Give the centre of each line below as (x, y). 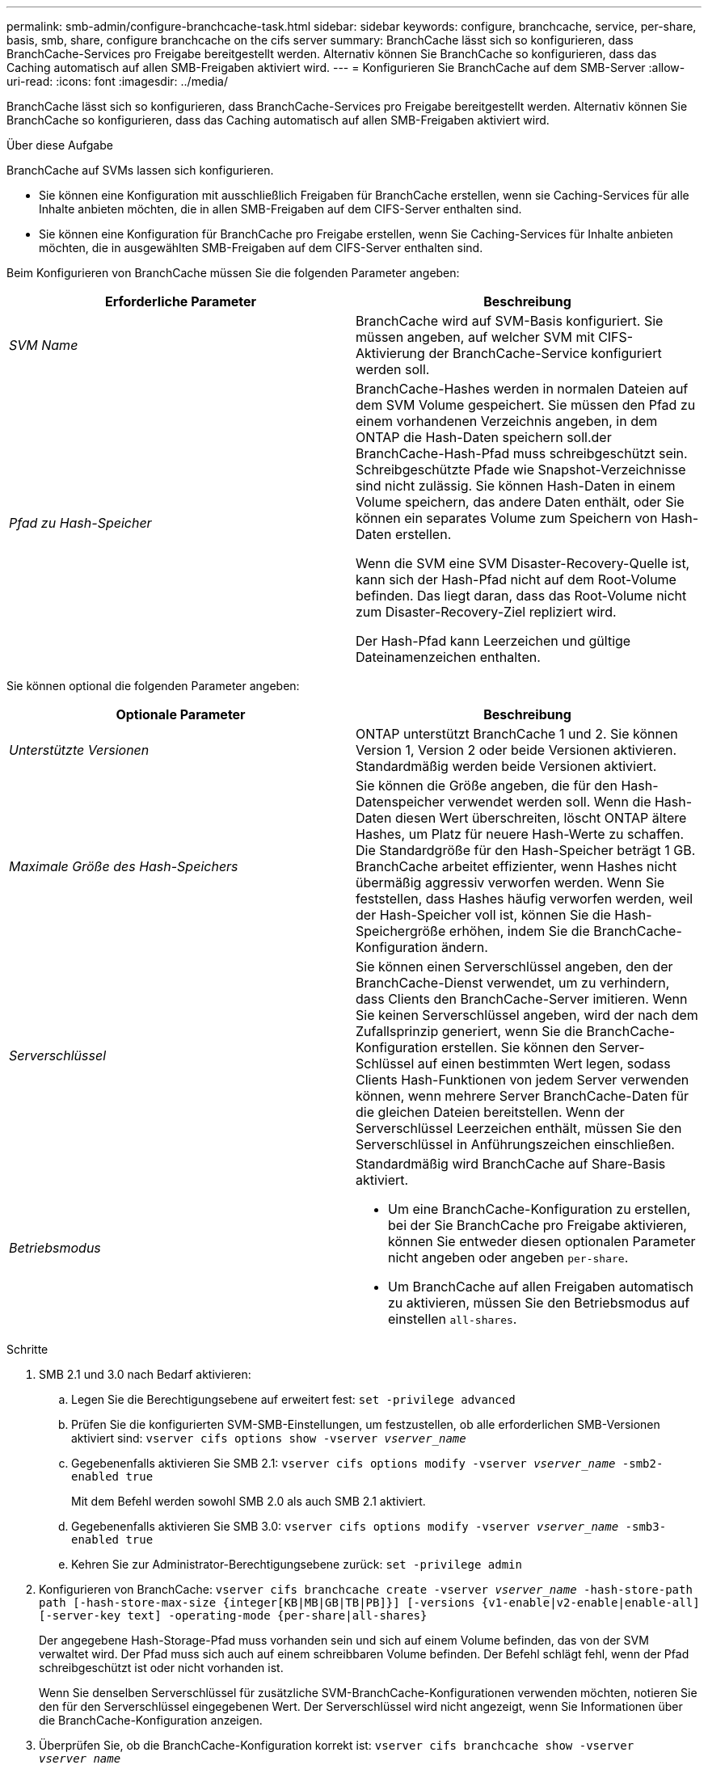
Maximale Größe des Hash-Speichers (124, 866)
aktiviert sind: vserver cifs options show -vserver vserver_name (269, 1438)
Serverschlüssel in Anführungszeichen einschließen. (515, 1144)
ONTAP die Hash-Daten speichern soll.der (484, 437)
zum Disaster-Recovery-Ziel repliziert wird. (486, 612)
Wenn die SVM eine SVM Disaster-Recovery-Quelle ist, (523, 563)
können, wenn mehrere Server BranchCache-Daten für (523, 1096)
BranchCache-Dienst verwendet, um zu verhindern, (513, 983)
